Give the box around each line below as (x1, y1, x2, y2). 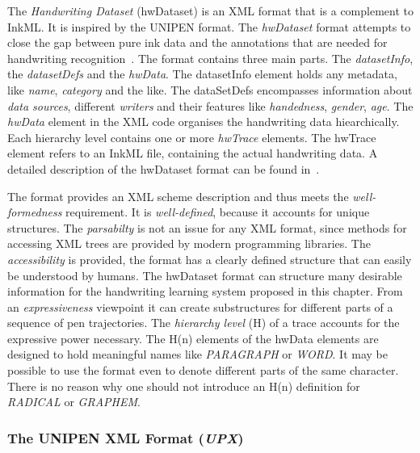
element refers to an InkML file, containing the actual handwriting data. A (7, 145, 378, 161)
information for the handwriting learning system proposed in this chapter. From (7, 283, 403, 300)
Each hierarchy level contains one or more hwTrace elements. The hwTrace (7, 128, 376, 145)
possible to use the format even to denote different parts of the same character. (7, 362, 399, 379)
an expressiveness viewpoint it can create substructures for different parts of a (7, 298, 393, 315)
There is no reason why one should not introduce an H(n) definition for (7, 377, 360, 394)
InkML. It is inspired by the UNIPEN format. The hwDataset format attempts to (7, 18, 411, 35)
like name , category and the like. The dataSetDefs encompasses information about (7, 81, 413, 98)
